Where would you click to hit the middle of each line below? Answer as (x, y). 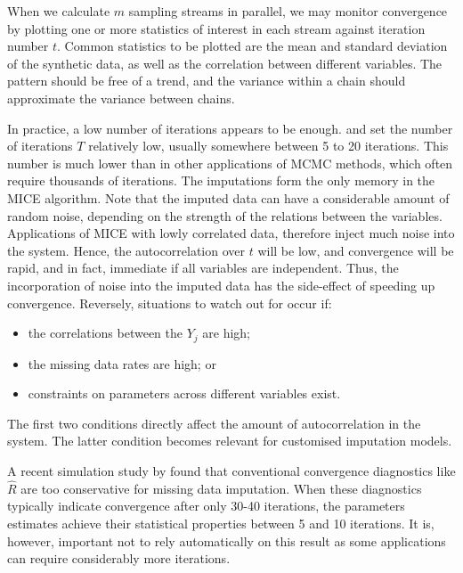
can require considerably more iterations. (119, 558)
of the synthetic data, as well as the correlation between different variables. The (225, 63)
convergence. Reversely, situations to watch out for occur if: (170, 303)
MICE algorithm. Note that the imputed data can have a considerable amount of (228, 197)
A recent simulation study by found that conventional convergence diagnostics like (231, 470)
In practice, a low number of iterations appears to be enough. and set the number (230, 128)
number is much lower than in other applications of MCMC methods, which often (230, 163)
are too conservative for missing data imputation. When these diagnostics (221, 488)
